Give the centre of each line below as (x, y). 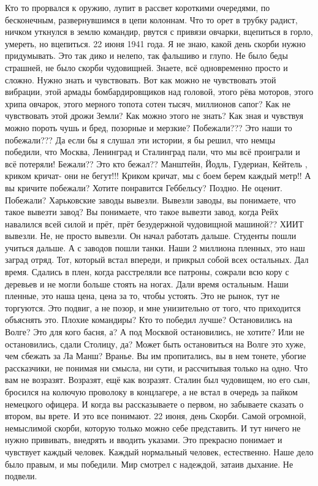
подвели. (21, 476)
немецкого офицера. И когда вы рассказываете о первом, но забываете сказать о (154, 404)
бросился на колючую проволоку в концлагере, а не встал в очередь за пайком (151, 392)
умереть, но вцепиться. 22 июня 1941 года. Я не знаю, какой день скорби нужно (155, 43)
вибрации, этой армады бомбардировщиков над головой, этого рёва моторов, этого (159, 92)
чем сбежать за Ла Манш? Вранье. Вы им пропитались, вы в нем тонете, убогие (156, 356)
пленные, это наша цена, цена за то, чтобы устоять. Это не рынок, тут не (142, 296)
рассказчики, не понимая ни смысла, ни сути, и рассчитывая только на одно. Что (157, 367)
